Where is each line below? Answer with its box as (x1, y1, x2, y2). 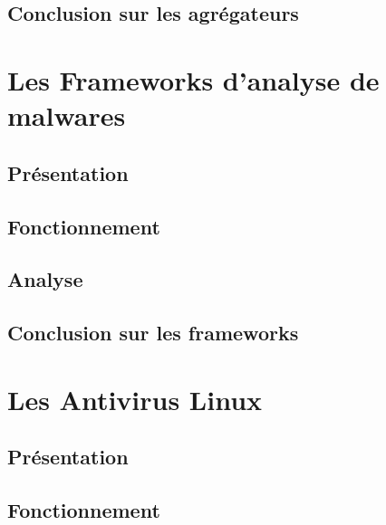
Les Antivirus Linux (7, 380, 263, 417)
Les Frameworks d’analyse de (7, 61, 380, 98)
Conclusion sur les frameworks (7, 319, 299, 347)
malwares (7, 97, 126, 134)
